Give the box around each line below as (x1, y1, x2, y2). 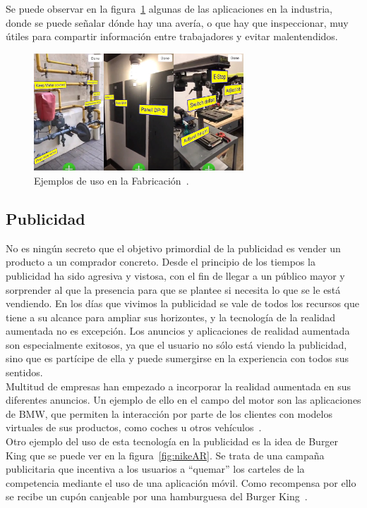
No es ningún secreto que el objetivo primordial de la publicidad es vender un (6, 240, 341, 255)
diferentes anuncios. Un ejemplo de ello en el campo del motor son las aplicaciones (6, 392, 361, 407)
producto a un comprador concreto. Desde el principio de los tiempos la (6, 254, 315, 269)
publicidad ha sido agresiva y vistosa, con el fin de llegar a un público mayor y (6, 268, 345, 283)
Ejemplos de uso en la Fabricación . (34, 173, 189, 187)
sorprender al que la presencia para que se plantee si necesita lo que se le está (6, 282, 341, 297)
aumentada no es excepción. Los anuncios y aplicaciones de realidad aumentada (6, 323, 350, 338)
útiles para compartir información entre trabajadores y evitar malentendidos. (6, 29, 338, 44)
